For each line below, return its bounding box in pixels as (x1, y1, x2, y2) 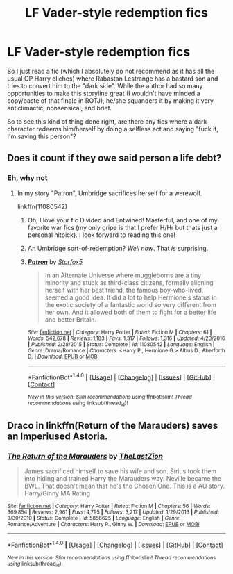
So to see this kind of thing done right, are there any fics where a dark (7, 117, 207, 126)
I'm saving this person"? (7, 132, 76, 140)
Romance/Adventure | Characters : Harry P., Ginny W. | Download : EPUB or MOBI (7, 521, 200, 528)
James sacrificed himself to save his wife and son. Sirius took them (24, 467, 217, 475)
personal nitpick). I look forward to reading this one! (27, 231, 175, 239)
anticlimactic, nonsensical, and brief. (7, 104, 112, 112)
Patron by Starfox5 (27, 257, 83, 265)
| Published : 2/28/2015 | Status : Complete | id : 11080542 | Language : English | (27, 341, 215, 348)
